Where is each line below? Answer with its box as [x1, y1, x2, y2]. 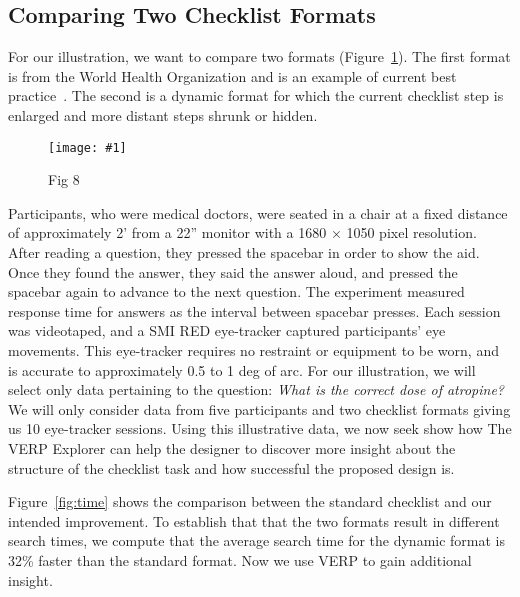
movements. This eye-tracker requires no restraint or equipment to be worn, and [8, 339, 499, 360]
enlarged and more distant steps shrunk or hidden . [8, 104, 318, 125]
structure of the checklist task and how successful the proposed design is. [8, 457, 455, 478]
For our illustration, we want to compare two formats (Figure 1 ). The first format [8, 46, 511, 67]
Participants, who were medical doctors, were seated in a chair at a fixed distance [8, 202, 508, 223]
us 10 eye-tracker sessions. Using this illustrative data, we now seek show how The [8, 418, 512, 439]
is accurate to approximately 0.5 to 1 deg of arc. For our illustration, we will [8, 359, 476, 380]
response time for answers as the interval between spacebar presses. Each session [8, 300, 501, 321]
